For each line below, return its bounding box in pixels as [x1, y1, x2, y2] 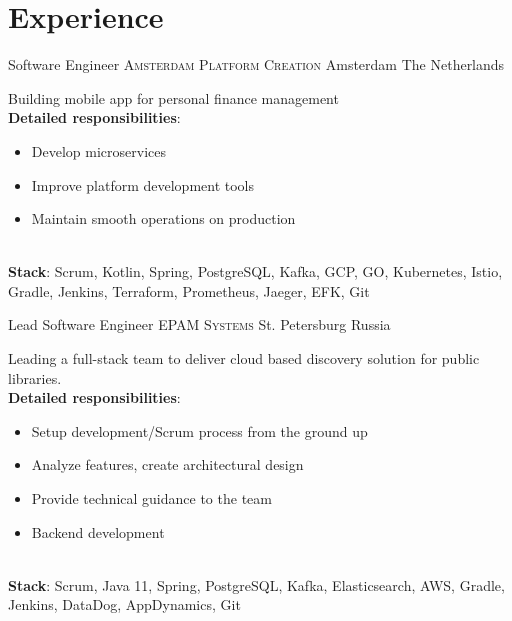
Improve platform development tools [31, 174, 255, 195]
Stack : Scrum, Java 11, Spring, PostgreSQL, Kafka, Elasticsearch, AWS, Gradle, [8, 574, 505, 595]
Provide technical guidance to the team [31, 488, 272, 509]
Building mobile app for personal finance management [8, 87, 339, 108]
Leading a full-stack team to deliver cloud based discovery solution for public [8, 348, 480, 369]
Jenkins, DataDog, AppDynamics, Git [8, 594, 241, 615]
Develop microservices [31, 140, 166, 161]
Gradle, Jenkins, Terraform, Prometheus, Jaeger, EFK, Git [8, 280, 370, 301]
